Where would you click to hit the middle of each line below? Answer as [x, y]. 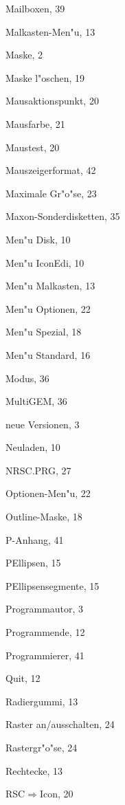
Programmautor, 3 [45, 609]
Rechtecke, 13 [34, 770]
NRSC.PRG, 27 [38, 470]
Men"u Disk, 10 [38, 239]
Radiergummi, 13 [42, 701]
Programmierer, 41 [45, 655]
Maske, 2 [24, 55]
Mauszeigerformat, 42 [51, 170]
